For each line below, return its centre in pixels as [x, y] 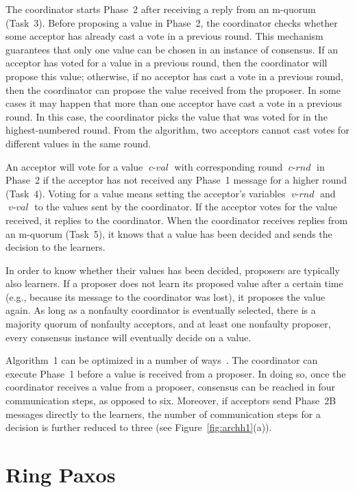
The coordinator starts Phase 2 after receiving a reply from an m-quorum [161, 9]
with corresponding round [229, 166]
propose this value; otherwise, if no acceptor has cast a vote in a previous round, [174, 76]
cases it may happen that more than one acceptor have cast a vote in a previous [174, 103]
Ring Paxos [61, 474]
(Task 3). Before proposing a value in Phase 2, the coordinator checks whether [172, 22]
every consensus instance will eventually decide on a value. [128, 337]
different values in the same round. [78, 143]
